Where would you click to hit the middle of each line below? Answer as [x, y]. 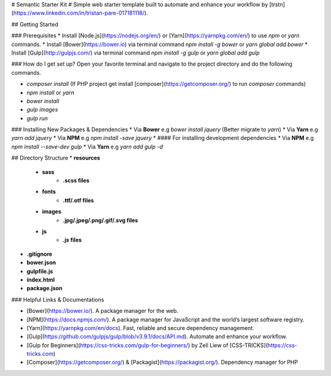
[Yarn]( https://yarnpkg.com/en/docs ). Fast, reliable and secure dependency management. [140, 328]
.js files [72, 240]
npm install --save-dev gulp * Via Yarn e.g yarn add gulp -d [87, 147]
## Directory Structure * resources [56, 158]
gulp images [42, 110]
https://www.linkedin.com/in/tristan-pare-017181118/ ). [81, 13]
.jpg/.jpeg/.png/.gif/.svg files [101, 220]
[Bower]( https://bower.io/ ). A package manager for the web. [103, 311]
